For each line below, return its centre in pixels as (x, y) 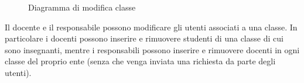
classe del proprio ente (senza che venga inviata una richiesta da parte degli (140, 61)
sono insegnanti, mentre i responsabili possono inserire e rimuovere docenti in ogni (152, 49)
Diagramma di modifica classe (82, 7)
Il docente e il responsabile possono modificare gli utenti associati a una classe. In (151, 27)
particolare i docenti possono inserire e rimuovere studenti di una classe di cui (144, 38)
